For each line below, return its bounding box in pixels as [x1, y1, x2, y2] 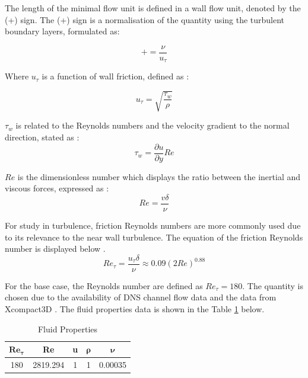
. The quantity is [242, 279, 303, 291]
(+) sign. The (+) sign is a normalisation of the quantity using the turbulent [5, 13, 285, 25]
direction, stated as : [5, 131, 80, 143]
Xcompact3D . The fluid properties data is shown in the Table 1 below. [5, 302, 265, 315]
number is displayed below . [5, 242, 106, 255]
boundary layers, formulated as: [5, 25, 120, 37]
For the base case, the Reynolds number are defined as [5, 279, 203, 291]
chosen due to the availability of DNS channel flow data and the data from [5, 291, 277, 303]
